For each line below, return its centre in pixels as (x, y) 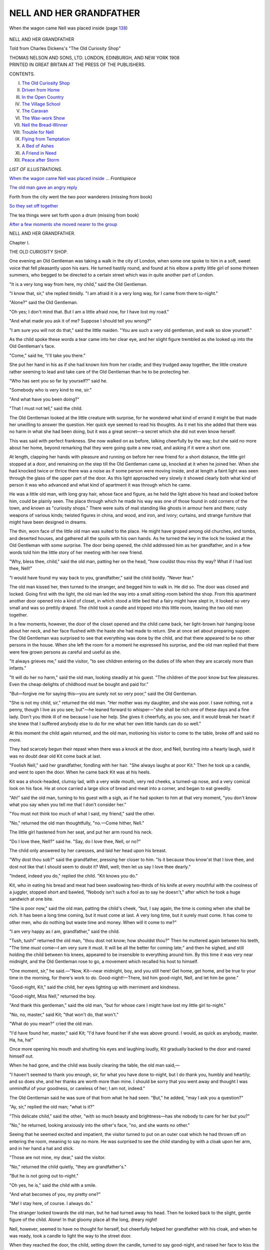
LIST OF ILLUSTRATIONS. (36, 169)
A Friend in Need (39, 153)
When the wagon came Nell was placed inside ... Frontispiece (73, 178)
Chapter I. (19, 242)
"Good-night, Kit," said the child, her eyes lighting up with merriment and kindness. (94, 987)
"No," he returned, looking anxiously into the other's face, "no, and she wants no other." (99, 1125)
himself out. (21, 1056)
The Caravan (35, 111)
